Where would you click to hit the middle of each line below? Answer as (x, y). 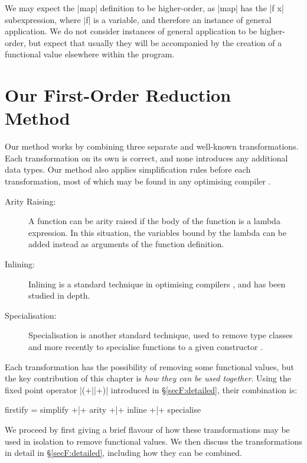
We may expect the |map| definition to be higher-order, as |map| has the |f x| (144, 8)
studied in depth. (59, 295)
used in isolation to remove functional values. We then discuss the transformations (153, 441)
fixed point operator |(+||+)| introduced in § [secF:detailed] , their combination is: (151, 389)
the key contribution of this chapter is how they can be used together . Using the (148, 378)
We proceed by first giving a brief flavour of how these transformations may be (147, 429)
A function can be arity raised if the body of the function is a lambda (154, 221)
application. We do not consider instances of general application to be (131, 31)
